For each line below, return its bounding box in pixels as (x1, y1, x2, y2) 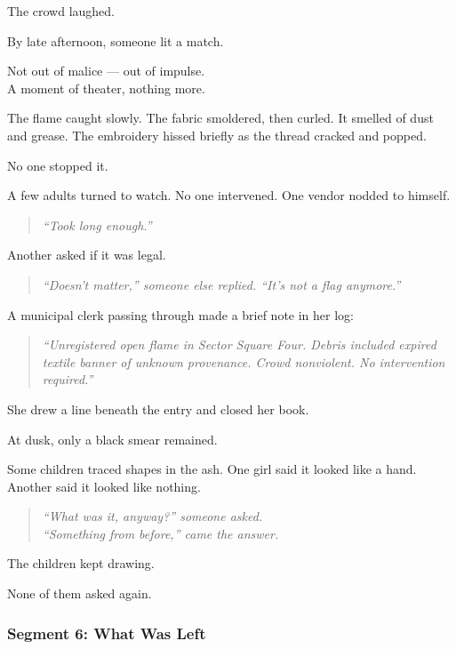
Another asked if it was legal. (7, 245, 166, 264)
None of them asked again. (7, 584, 152, 603)
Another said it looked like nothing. (7, 477, 201, 495)
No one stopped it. (7, 156, 108, 174)
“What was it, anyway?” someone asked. (42, 507, 263, 525)
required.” (42, 370, 93, 389)
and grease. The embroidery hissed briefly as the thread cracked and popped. (7, 125, 427, 144)
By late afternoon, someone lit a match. (7, 31, 224, 50)
